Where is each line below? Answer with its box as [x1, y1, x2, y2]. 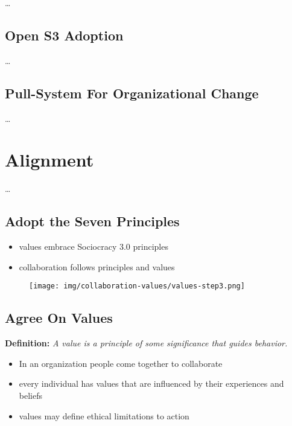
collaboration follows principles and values [19, 260, 175, 273]
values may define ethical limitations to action [19, 409, 189, 422]
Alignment [5, 147, 94, 172]
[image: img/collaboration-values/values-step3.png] [29, 282, 245, 291]
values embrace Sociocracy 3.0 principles [19, 240, 168, 253]
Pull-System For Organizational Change [5, 83, 259, 102]
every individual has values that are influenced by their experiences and [19, 377, 284, 390]
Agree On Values [5, 308, 113, 327]
